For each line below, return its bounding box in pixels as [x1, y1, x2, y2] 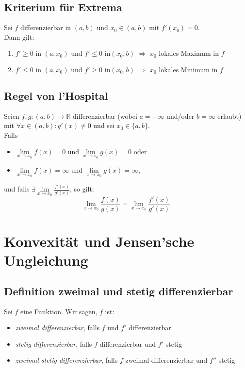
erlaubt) [217, 111, 242, 121]
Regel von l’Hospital [4, 88, 108, 103]
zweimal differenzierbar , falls [15, 322, 100, 333]
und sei [93, 120, 114, 130]
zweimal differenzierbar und [125, 355, 208, 365]
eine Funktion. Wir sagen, [20, 306, 98, 316]
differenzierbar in [20, 22, 71, 32]
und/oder [166, 111, 195, 121]
